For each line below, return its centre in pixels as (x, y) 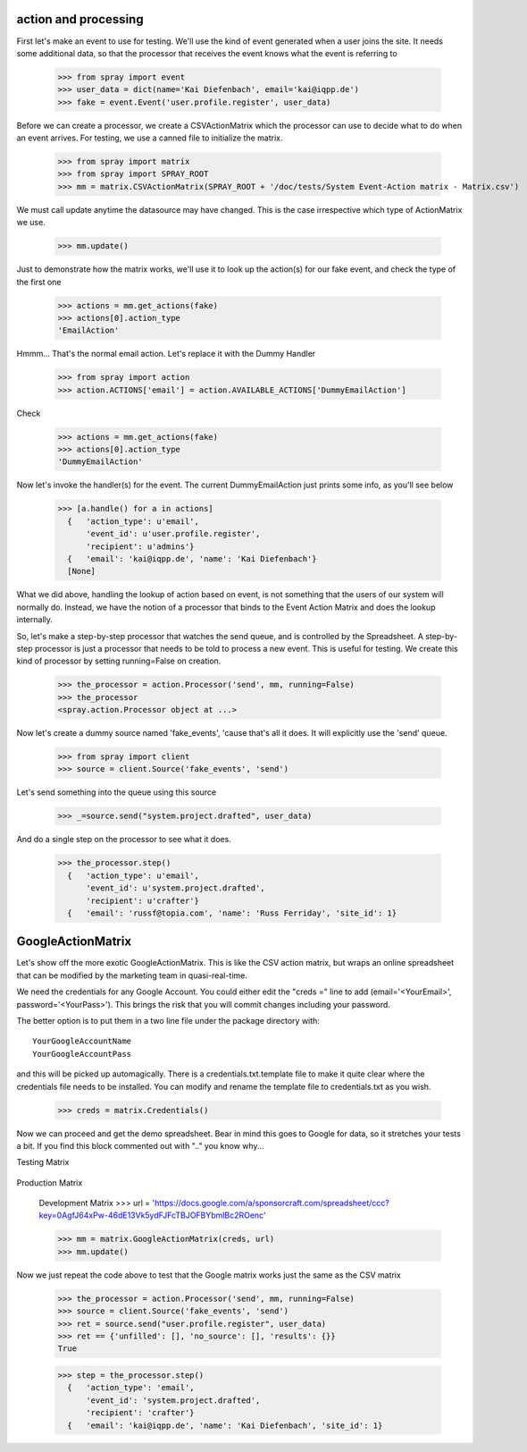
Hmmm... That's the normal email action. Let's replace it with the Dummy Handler (166, 354)
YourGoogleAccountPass (82, 1054)
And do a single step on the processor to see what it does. (124, 840)
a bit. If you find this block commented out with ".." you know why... (140, 1145)
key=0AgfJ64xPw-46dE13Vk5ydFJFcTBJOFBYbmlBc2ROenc (151, 1215)
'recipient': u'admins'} (141, 546)
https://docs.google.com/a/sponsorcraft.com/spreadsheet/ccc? (272, 1203)
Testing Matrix (43, 1162)
